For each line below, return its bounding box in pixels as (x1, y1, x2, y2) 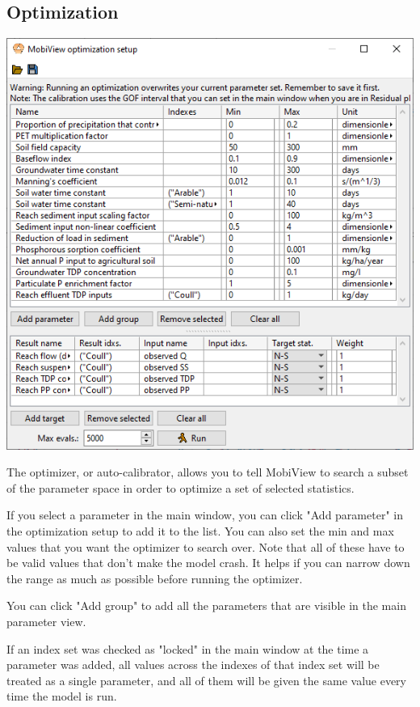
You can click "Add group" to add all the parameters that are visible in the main (6, 597, 406, 614)
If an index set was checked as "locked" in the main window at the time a (6, 640, 369, 657)
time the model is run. (6, 688, 117, 705)
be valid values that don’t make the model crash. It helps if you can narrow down (6, 554, 410, 571)
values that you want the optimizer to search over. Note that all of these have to (6, 538, 405, 555)
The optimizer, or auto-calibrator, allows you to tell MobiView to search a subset (6, 464, 409, 481)
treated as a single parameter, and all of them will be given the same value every (6, 671, 406, 688)
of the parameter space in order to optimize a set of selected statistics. (6, 479, 355, 496)
